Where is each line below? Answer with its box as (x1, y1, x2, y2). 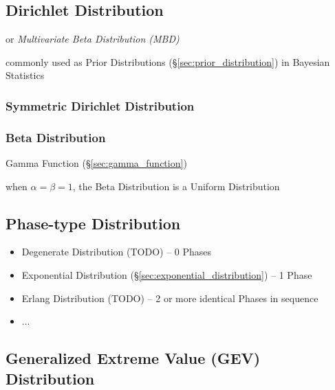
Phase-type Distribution (6, 212, 181, 233)
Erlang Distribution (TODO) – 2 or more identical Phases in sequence (21, 290, 318, 305)
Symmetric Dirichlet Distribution (6, 97, 195, 114)
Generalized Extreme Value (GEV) (6, 347, 261, 369)
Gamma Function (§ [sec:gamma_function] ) (6, 156, 187, 170)
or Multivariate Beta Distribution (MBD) (6, 32, 180, 46)
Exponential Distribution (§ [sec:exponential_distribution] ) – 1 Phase (21, 268, 312, 282)
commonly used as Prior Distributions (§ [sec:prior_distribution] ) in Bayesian (6, 54, 330, 69)
